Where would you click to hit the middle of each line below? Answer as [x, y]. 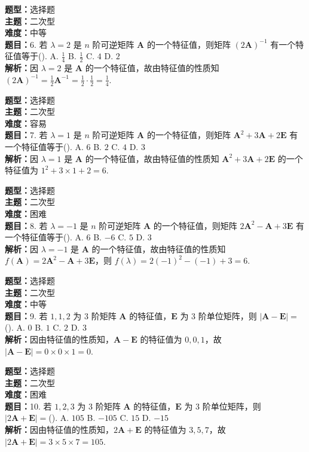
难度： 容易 [26, 123]
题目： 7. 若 [26, 135]
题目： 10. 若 [28, 406]
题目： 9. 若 [26, 315]
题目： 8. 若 [26, 225]
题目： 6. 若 [26, 44]
